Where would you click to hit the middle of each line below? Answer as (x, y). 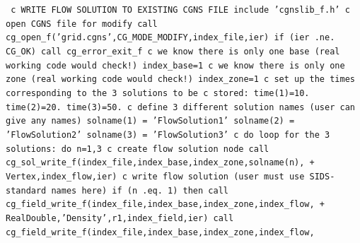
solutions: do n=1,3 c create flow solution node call (138, 149)
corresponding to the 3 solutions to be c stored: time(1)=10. (158, 93)
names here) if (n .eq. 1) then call (140, 190)
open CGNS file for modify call (82, 24)
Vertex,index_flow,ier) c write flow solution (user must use (155, 176)
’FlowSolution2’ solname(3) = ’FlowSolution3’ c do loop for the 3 (168, 135)
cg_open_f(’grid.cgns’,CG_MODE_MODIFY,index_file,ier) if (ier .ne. (170, 38)
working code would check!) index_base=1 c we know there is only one (175, 65)
